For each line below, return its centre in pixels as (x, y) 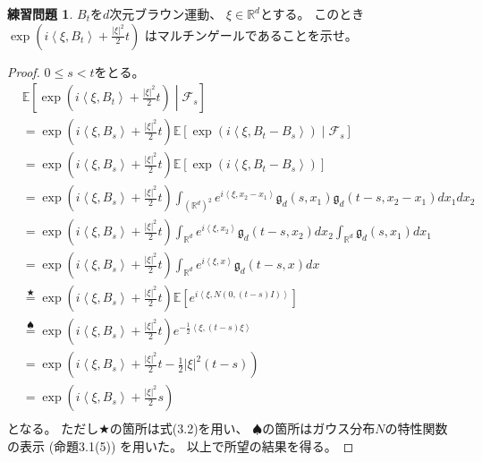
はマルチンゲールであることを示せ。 (251, 34)
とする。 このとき (312, 13)
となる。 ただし (53, 428)
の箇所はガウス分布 (319, 428)
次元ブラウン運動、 (166, 13)
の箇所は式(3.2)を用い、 (179, 428)
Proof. (24, 71)
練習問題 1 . (40, 13)
